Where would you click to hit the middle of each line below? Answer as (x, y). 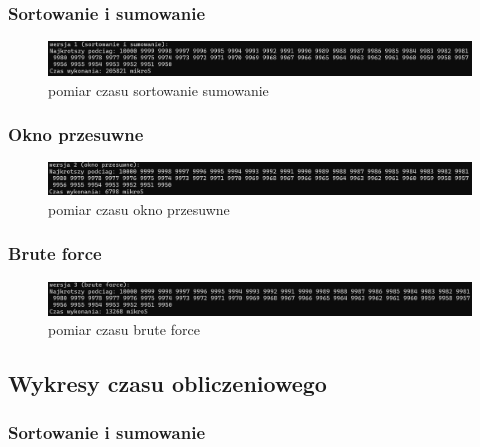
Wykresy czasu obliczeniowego (167, 383)
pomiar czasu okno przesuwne (139, 208)
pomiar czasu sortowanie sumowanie (158, 89)
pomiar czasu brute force (124, 329)
